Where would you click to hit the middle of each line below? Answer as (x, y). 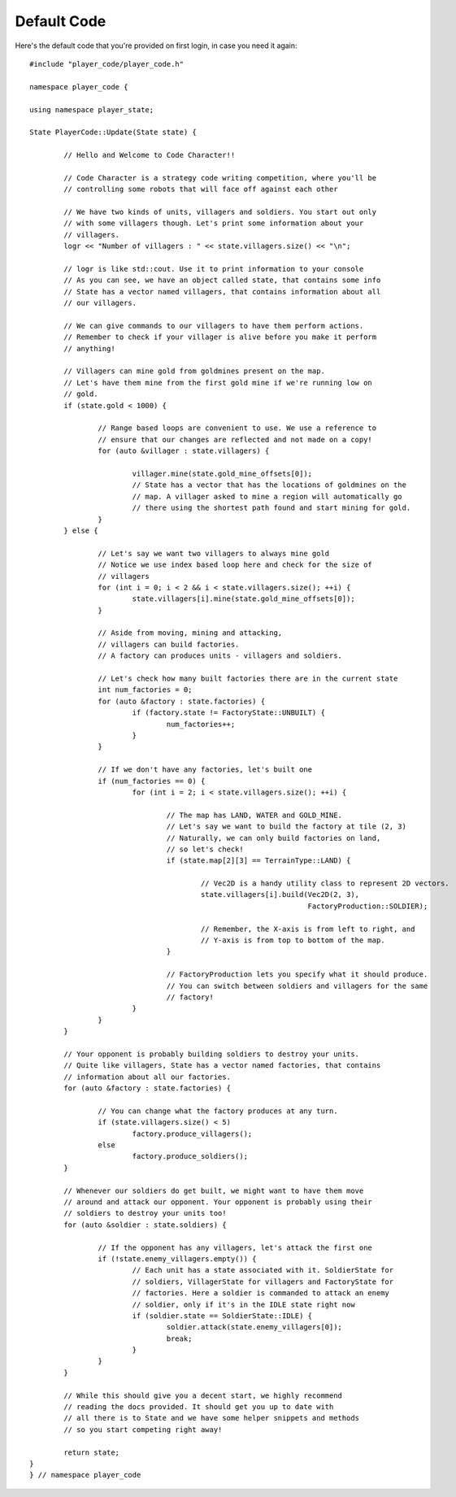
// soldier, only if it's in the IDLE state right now (243, 1304)
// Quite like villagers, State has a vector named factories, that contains (222, 1066)
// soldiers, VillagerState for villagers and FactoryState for (263, 1282)
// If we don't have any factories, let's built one (205, 770)
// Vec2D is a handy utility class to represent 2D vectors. (325, 883)
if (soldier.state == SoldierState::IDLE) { (222, 1316)
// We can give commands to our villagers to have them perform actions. (214, 326)
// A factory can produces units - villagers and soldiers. (220, 656)
